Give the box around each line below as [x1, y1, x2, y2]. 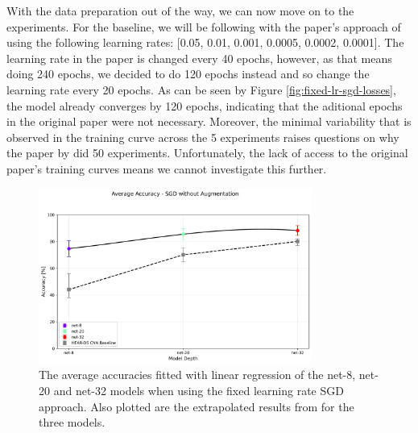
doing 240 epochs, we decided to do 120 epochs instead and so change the [6, 65, 370, 82]
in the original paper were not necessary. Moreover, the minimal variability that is [6, 113, 412, 130]
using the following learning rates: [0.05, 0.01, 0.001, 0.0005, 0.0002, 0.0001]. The [6, 34, 404, 51]
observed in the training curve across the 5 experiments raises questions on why [6, 128, 399, 145]
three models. [39, 414, 106, 431]
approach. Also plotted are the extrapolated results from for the [39, 398, 354, 414]
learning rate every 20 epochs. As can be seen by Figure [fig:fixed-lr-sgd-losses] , [6, 81, 396, 98]
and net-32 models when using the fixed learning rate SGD [53, 382, 344, 398]
